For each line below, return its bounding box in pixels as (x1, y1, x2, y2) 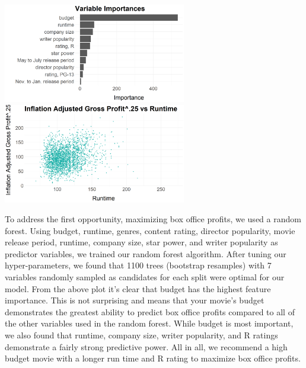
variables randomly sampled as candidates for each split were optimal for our (5, 271, 285, 283)
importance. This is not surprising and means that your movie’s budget (5, 294, 264, 306)
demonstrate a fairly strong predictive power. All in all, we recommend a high (5, 340, 288, 353)
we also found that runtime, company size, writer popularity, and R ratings (5, 329, 278, 341)
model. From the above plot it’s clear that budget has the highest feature (5, 282, 271, 295)
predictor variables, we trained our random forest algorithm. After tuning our (5, 247, 286, 260)
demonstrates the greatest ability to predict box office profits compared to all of (5, 305, 295, 318)
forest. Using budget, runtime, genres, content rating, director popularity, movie (5, 224, 295, 236)
